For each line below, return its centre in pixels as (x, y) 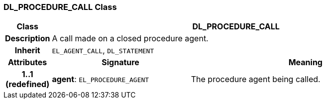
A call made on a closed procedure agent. (130, 39)
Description (28, 39)
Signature (120, 62)
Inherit (27, 51)
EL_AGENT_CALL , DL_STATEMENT (103, 51)
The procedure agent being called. (256, 79)
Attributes (28, 62)
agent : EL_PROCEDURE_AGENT (101, 79)
